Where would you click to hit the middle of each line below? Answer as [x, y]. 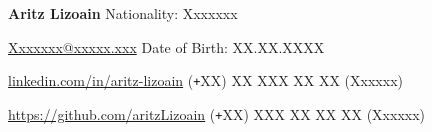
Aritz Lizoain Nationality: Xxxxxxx [123, 13]
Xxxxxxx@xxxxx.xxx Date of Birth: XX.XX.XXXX [166, 46]
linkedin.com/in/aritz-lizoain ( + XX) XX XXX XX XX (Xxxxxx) [205, 80]
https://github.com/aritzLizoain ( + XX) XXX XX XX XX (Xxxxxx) [217, 113]
